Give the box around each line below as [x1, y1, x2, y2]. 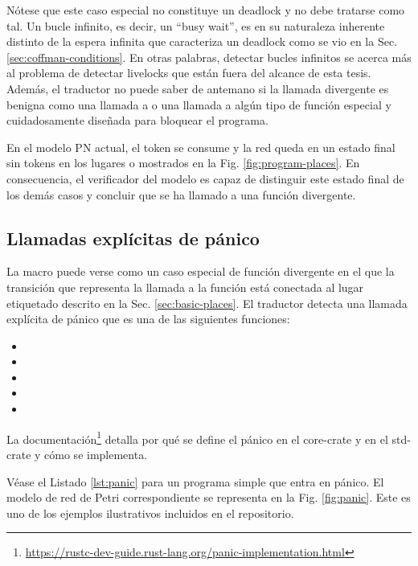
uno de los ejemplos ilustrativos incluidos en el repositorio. [6, 504, 294, 521]
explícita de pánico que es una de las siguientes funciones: [6, 310, 290, 327]
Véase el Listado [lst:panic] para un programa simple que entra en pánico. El [6, 473, 384, 490]
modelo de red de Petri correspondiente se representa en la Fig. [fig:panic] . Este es [6, 489, 411, 506]
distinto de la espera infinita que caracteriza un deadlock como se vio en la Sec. [6, 33, 398, 50]
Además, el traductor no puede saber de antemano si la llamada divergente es [6, 80, 389, 96]
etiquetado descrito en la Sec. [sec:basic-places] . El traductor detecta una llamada [6, 294, 408, 311]
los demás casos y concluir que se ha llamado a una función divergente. [6, 186, 356, 203]
